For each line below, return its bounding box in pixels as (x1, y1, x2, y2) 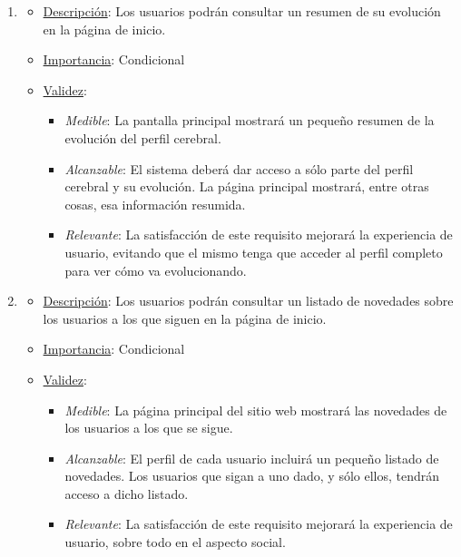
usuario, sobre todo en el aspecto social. (64, 533, 286, 552)
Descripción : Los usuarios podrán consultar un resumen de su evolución (43, 2, 441, 20)
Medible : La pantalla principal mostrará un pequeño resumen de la (64, 111, 435, 130)
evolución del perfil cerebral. (64, 128, 221, 147)
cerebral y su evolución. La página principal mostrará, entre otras (64, 177, 429, 196)
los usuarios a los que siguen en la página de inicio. (43, 308, 327, 327)
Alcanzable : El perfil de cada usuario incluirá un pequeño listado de (64, 448, 439, 467)
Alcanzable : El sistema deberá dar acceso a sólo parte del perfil (64, 159, 414, 178)
